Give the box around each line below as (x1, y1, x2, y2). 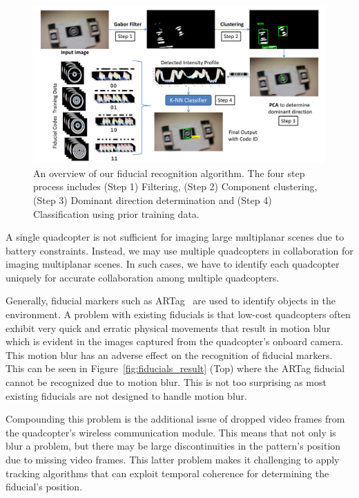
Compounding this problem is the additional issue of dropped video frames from (6, 412, 345, 426)
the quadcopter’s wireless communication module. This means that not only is (6, 425, 336, 439)
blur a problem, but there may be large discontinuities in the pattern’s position (6, 439, 341, 453)
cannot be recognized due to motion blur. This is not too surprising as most (6, 375, 327, 389)
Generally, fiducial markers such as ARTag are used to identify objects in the (6, 293, 336, 308)
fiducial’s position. (6, 479, 83, 494)
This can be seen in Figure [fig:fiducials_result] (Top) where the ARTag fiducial (6, 361, 345, 376)
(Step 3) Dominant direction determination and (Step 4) (33, 192, 272, 207)
